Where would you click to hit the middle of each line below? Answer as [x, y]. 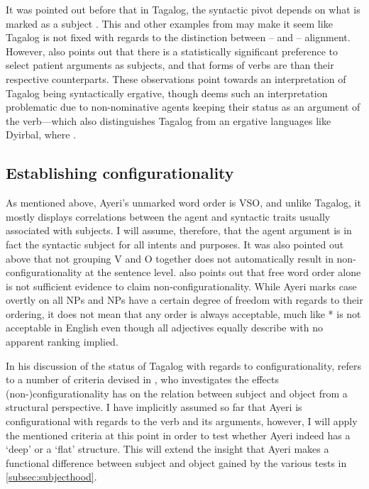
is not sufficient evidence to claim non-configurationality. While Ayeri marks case [181, 286]
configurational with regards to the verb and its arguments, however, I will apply [182, 421]
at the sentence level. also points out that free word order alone [223, 272]
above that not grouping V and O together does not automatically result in [170, 258]
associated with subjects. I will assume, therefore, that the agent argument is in [179, 230]
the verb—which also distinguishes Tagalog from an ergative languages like [169, 120]
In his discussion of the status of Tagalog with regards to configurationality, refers [183, 365]
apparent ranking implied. [62, 342]
